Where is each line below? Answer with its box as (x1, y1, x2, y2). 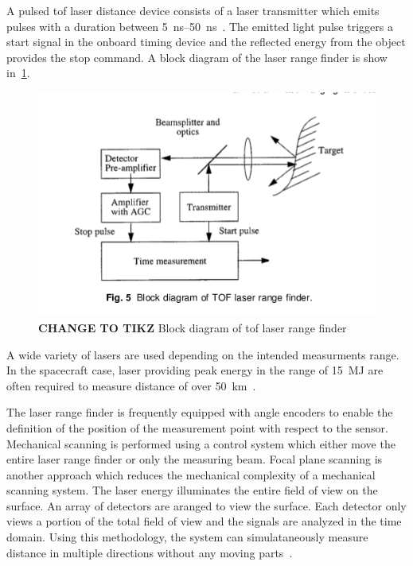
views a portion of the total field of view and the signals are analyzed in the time (6, 513, 402, 529)
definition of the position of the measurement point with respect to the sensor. (6, 419, 389, 436)
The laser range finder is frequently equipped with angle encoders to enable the (6, 404, 393, 421)
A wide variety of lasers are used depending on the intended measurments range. (6, 346, 399, 362)
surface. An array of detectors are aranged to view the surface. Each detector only (6, 497, 407, 514)
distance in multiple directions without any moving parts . (6, 544, 293, 560)
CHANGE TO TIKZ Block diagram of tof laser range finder (38, 319, 347, 335)
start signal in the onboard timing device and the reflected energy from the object (6, 33, 406, 50)
